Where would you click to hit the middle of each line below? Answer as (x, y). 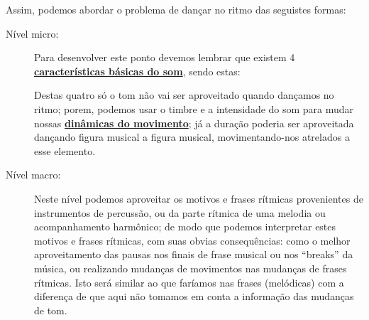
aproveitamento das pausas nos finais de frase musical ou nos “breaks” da (194, 254)
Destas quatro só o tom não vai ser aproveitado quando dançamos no (184, 95)
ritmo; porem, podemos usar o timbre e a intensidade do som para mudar (194, 108)
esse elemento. (65, 150)
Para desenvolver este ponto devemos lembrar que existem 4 (165, 57)
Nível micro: (32, 33)
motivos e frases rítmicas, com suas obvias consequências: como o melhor (192, 240)
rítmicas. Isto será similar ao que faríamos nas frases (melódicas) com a (189, 282)
